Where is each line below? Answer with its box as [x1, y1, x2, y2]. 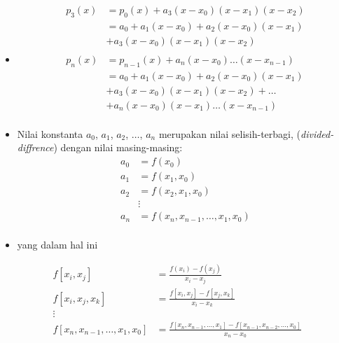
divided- [300, 126, 334, 141]
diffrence [17, 140, 54, 155]
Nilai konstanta [17, 126, 83, 141]
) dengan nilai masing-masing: [53, 140, 183, 155]
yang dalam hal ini [17, 237, 98, 252]
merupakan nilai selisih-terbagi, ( [158, 126, 300, 141]
